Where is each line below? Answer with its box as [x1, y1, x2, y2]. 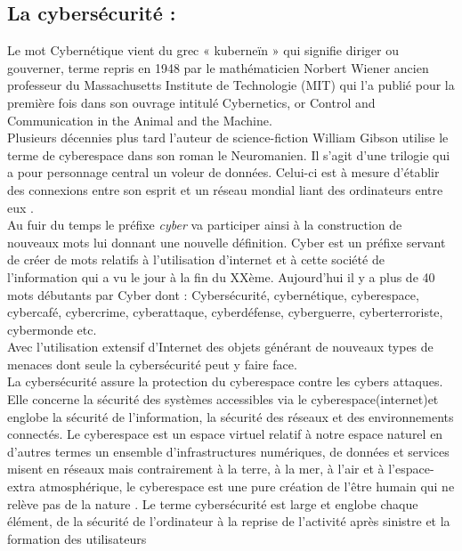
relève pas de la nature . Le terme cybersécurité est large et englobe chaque [7, 494, 418, 513]
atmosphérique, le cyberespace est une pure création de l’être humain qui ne [39, 477, 455, 496]
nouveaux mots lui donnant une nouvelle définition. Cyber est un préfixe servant [7, 232, 446, 251]
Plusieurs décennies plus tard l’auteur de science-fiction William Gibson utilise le [7, 128, 449, 147]
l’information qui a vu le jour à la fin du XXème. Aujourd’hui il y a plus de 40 [7, 267, 435, 286]
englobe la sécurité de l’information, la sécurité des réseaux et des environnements [7, 407, 454, 425]
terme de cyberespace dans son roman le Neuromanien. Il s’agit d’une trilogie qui [7, 145, 450, 164]
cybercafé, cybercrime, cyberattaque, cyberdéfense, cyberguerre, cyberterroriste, [7, 303, 443, 321]
